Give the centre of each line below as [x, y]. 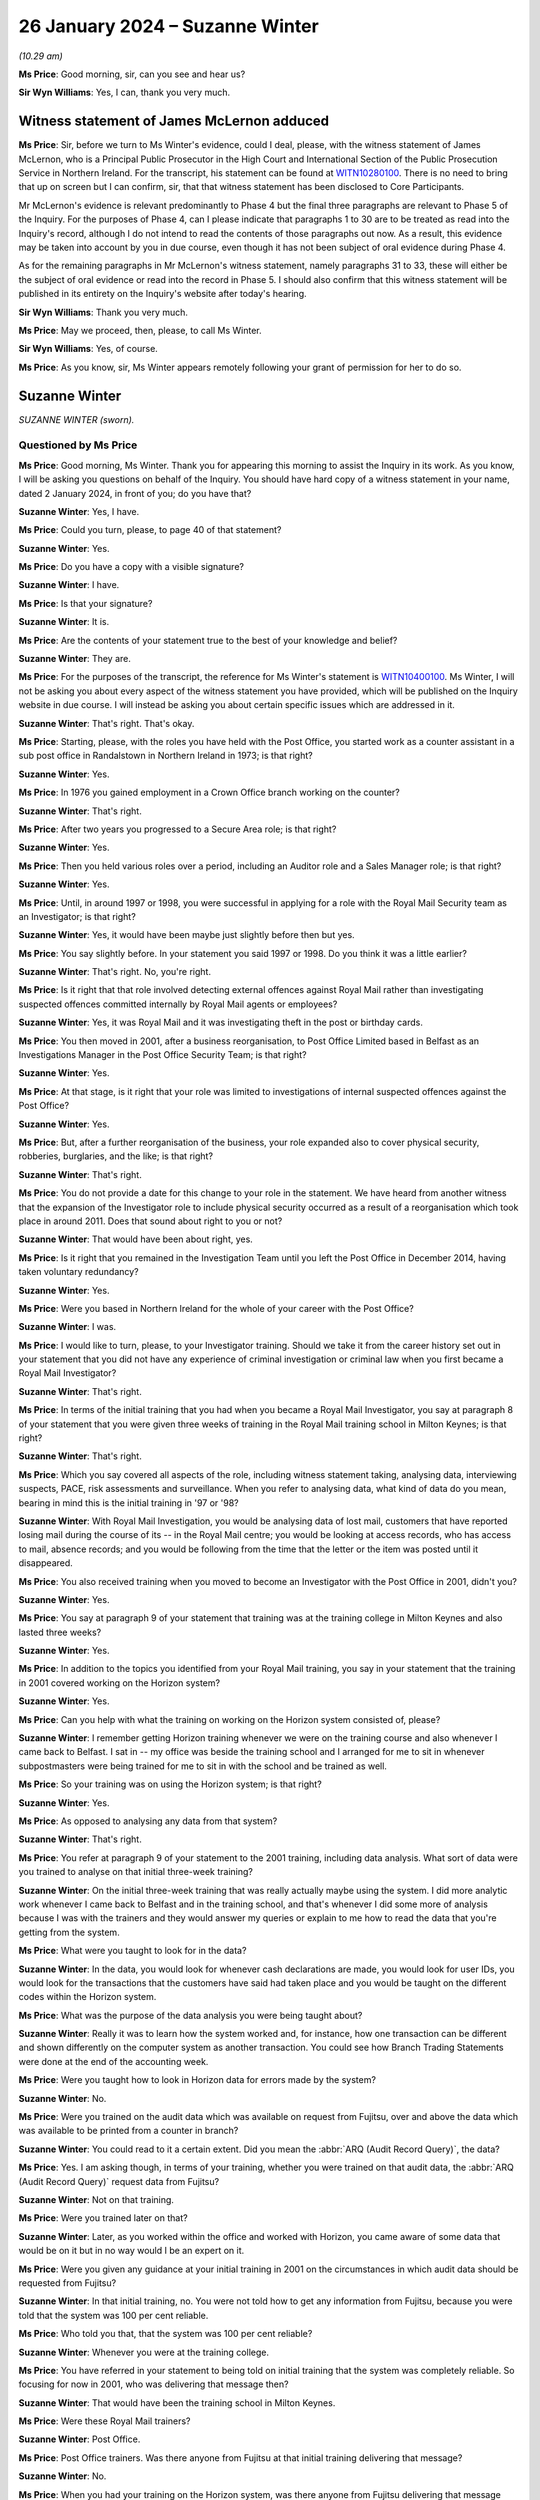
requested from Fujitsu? [67, 2282]
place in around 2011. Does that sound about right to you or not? [150, 1221]
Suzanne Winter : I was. [67, 1327]
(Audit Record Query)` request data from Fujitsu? [119, 2181]
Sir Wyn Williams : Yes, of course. [88, 349]
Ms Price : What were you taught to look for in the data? [132, 1951]
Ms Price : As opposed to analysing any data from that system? [148, 1821]
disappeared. [46, 1563]
